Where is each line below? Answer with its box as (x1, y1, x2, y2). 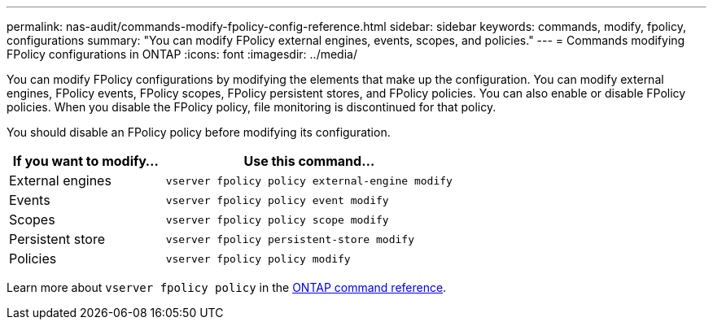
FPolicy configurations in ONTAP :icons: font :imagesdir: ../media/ (7, 47, 357, 61)
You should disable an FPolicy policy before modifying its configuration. (7, 125, 391, 139)
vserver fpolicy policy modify (165, 252, 351, 265)
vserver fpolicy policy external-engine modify (165, 174, 453, 187)
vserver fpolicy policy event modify (165, 193, 389, 206)
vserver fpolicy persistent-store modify (165, 233, 414, 246)
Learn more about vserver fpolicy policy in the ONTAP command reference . (7, 280, 447, 294)
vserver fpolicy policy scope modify (165, 213, 389, 226)
